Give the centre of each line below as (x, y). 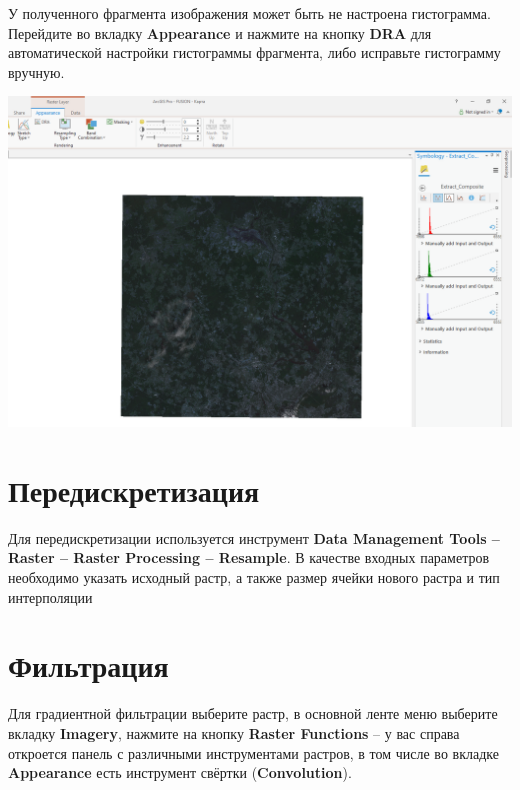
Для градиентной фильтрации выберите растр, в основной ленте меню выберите (253, 713)
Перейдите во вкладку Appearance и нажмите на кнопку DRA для (220, 32)
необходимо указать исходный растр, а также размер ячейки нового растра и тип (254, 577)
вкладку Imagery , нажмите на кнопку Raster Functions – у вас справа (234, 732)
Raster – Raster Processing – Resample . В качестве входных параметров (249, 557)
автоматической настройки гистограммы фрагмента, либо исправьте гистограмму (254, 52)
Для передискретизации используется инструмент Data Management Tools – (254, 537)
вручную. (36, 71)
